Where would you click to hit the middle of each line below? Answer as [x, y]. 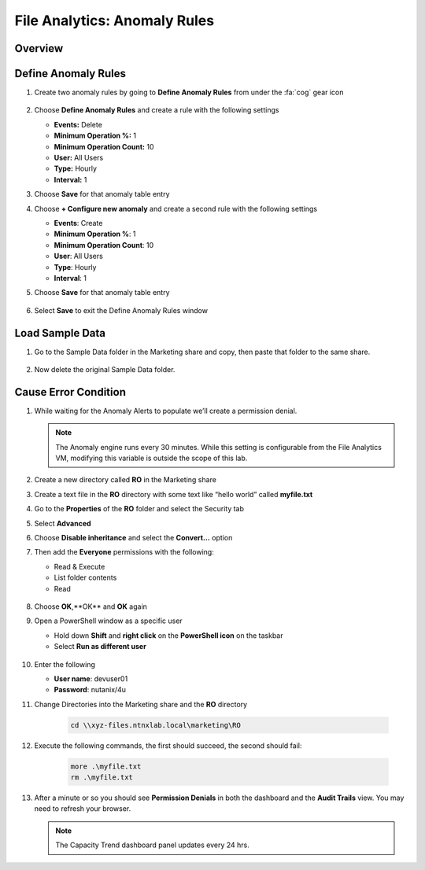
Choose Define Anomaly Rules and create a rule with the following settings [157, 110]
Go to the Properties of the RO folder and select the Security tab [139, 509]
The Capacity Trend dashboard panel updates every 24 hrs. [152, 845]
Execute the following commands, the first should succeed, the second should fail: [168, 745]
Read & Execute [79, 566]
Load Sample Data [60, 333]
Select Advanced [63, 523]
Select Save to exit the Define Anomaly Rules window [121, 310]
